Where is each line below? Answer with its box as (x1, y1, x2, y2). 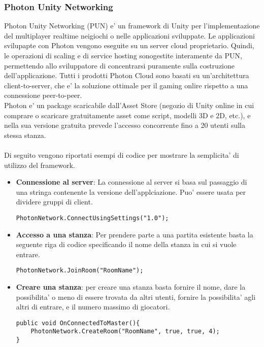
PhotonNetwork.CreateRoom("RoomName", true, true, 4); (30, 328, 220, 335)
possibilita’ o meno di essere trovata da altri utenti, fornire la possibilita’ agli (16, 291, 256, 302)
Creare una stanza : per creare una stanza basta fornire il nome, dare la (16, 282, 246, 292)
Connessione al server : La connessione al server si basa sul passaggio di (16, 177, 247, 187)
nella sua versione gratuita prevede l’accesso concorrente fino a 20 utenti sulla (4, 120, 245, 130)
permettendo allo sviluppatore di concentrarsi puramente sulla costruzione (4, 60, 235, 71)
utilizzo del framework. (4, 159, 75, 170)
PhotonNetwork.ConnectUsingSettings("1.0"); (16, 214, 169, 222)
